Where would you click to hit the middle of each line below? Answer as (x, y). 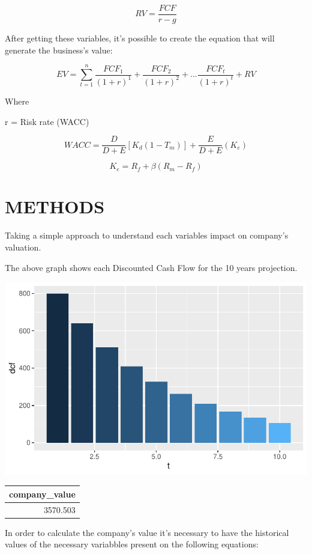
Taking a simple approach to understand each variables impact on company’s (147, 235)
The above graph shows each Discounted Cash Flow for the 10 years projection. (151, 267)
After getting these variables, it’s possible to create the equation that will (140, 38)
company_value (42, 494)
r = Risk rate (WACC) (47, 121)
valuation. (23, 247)
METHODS (55, 206)
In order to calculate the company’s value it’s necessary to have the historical (147, 532)
